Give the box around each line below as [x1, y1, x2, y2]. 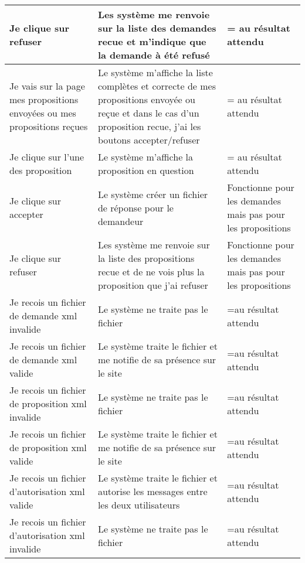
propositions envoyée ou [97, 93, 195, 106]
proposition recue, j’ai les [97, 120, 201, 133]
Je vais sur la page [9, 79, 85, 93]
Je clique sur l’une [9, 150, 84, 163]
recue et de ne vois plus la [97, 265, 205, 278]
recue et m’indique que [97, 35, 206, 48]
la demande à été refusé [97, 48, 210, 62]
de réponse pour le [97, 200, 174, 214]
